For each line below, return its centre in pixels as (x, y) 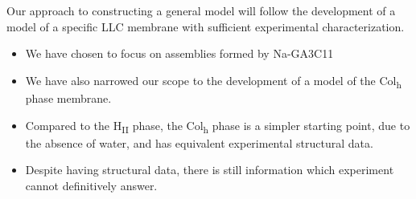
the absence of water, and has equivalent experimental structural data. (199, 142)
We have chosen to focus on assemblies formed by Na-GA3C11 (179, 53)
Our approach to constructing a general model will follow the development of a (201, 10)
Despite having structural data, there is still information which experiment (210, 170)
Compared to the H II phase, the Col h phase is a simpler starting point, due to (218, 126)
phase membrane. (68, 97)
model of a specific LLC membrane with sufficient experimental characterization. (206, 26)
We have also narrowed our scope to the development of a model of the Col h (213, 81)
